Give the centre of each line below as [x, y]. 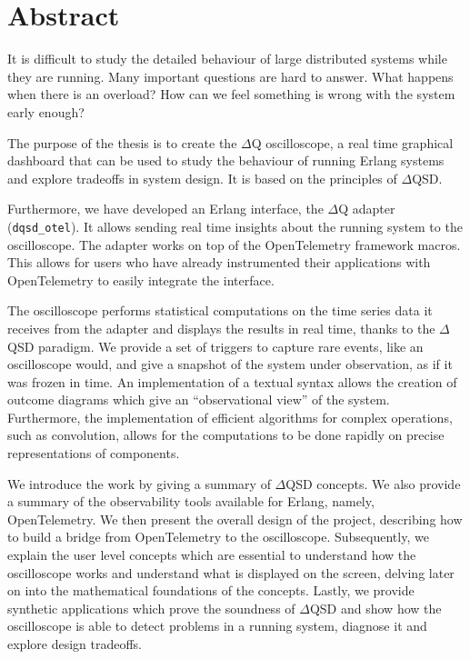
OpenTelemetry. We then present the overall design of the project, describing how [235, 519]
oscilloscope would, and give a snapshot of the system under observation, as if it [230, 364]
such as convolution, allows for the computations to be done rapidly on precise [226, 435]
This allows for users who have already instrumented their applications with [219, 262]
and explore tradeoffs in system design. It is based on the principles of [202, 178]
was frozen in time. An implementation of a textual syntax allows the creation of [232, 381]
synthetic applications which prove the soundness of [151, 608]
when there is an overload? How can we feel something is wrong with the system [231, 94]
